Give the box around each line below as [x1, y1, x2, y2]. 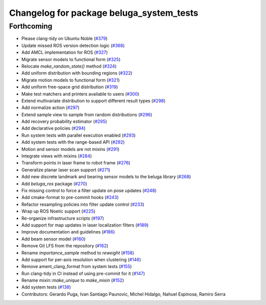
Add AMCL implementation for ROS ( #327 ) [21, 49, 108, 55]
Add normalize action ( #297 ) [21, 105, 80, 111]
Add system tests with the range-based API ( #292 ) [21, 139, 125, 145]
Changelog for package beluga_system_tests [9, 7, 199, 18]
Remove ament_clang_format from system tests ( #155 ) [21, 264, 132, 269]
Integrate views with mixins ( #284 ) [21, 153, 92, 159]
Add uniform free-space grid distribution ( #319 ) [21, 84, 118, 90]
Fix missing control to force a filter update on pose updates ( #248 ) [21, 188, 157, 193]
